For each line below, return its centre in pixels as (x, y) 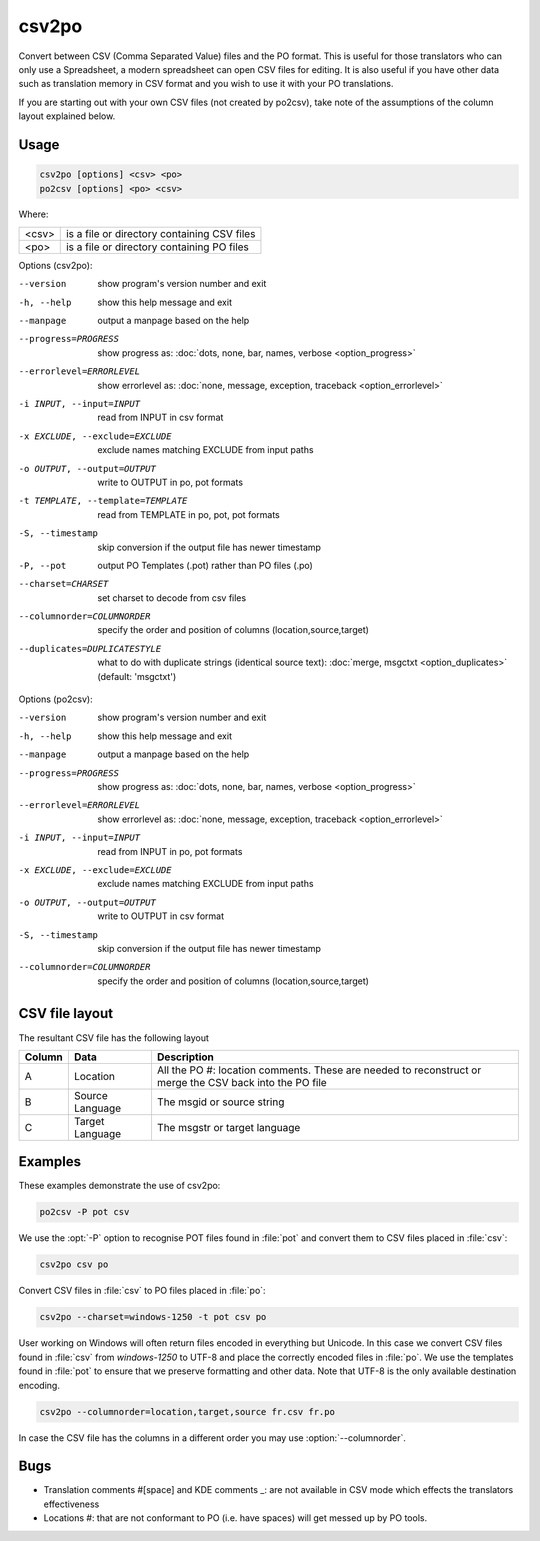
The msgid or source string (220, 1102)
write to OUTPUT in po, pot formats (170, 482)
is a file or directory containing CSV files (160, 233)
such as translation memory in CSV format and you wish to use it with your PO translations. (206, 84)
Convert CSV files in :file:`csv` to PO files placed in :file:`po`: (142, 1291)
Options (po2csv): (56, 699)
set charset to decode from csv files (172, 597)
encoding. (39, 1385)
